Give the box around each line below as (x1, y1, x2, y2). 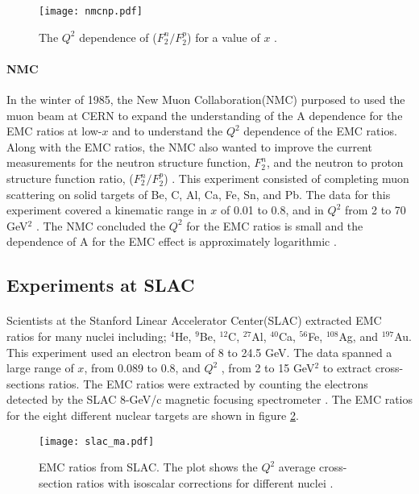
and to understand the (112, 122, 223, 139)
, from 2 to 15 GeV (221, 359, 315, 376)
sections (6, 375, 45, 392)
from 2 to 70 (345, 201, 406, 218)
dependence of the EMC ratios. (243, 122, 397, 139)
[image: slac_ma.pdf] (39, 435, 155, 447)
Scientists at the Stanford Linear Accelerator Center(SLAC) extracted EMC (6, 312, 382, 329)
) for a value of (187, 28, 260, 45)
